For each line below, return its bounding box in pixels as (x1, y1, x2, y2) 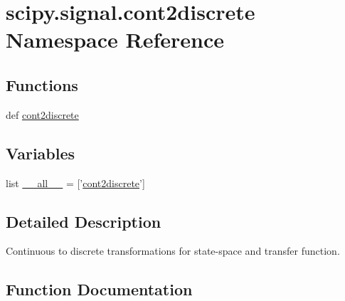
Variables (6, 142, 75, 164)
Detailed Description (6, 210, 161, 232)
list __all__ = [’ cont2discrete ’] (6, 175, 145, 190)
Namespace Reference (6, 25, 224, 54)
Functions (6, 73, 78, 95)
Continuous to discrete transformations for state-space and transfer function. (6, 243, 340, 258)
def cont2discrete (6, 107, 79, 122)
